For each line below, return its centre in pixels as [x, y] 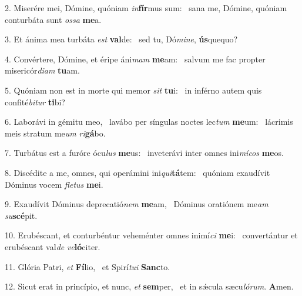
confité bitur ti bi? [35, 102]
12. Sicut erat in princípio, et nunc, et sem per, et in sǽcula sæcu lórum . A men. [149, 286]
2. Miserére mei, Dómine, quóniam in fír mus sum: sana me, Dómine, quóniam [146, 8]
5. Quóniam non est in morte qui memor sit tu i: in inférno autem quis [133, 90]
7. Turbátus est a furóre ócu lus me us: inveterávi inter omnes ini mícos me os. [144, 153]
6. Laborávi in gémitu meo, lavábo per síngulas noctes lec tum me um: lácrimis [149, 122]
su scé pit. [21, 215]
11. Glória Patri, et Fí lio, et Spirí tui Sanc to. [88, 266]
